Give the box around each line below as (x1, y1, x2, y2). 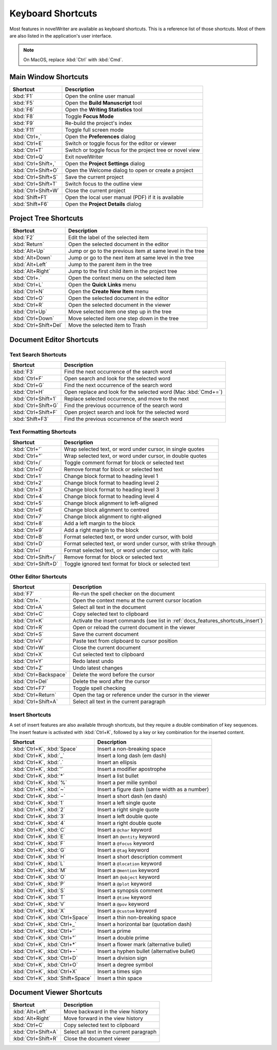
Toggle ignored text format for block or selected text (64, 560, 191, 567)
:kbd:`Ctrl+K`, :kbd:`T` (12, 893, 66, 900)
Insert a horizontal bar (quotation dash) (97, 920, 192, 928)
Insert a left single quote (97, 799, 156, 806)
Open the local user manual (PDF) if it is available (65, 193, 184, 200)
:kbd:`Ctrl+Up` (12, 308, 48, 316)
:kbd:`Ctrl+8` (12, 520, 44, 527)
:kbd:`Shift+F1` (12, 193, 48, 200)
